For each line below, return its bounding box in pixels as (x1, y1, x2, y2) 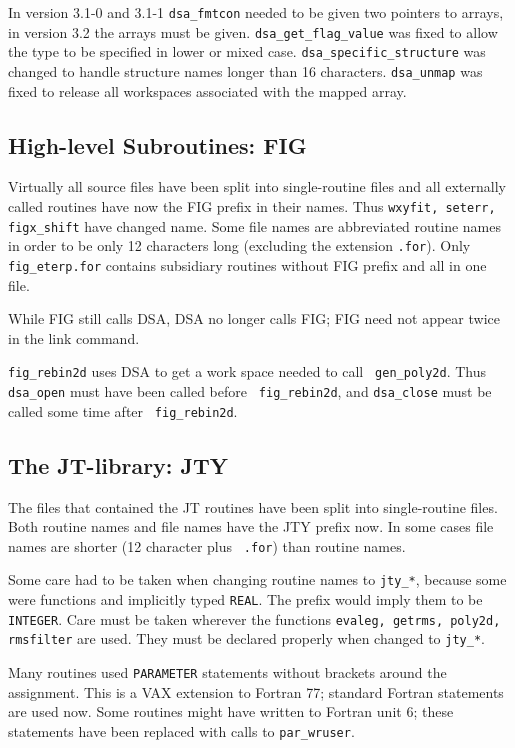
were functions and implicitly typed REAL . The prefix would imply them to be (8, 589, 483, 610)
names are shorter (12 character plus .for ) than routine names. (8, 535, 406, 556)
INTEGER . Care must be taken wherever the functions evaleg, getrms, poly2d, (8, 608, 501, 629)
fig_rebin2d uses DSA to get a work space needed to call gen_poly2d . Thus (8, 361, 487, 382)
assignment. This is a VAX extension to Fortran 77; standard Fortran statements (8, 681, 504, 702)
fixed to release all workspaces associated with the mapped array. (8, 80, 407, 101)
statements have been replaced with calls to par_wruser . (8, 720, 355, 741)
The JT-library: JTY (8, 449, 229, 480)
